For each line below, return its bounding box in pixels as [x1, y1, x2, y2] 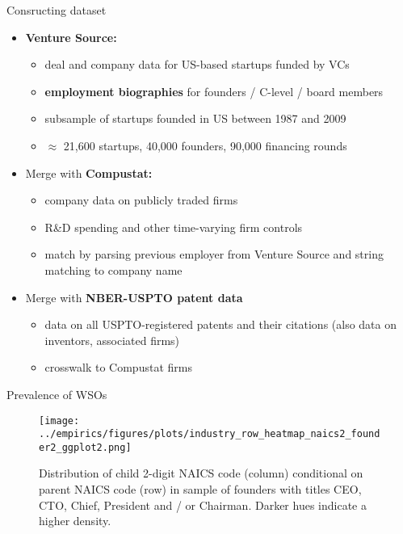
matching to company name [44, 261, 183, 278]
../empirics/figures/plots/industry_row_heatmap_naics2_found [39, 428, 380, 440]
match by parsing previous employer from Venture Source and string [44, 246, 384, 263]
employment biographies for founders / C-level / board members [44, 82, 384, 99]
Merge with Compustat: [25, 164, 153, 181]
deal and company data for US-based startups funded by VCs [44, 56, 350, 73]
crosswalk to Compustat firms [44, 359, 192, 376]
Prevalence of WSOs [6, 385, 107, 402]
